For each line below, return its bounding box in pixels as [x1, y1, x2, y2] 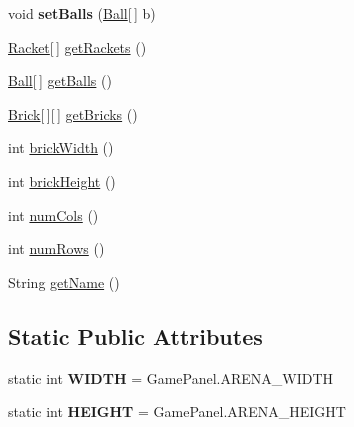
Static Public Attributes [8, 320, 263, 351]
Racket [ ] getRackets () [8, 36, 147, 57]
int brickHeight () [8, 170, 116, 191]
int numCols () [8, 204, 99, 225]
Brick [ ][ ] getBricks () [8, 103, 138, 124]
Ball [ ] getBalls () [8, 70, 112, 91]
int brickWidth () [8, 137, 114, 158]
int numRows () [8, 238, 105, 259]
